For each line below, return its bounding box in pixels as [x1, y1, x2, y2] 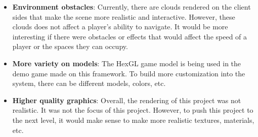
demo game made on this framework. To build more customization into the [12, 68, 245, 78]
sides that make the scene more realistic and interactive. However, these [12, 11, 235, 22]
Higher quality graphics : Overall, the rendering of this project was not [12, 95, 241, 105]
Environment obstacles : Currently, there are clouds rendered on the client [12, 2, 251, 12]
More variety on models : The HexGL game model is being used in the [12, 58, 241, 68]
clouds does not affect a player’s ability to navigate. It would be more [12, 21, 228, 32]
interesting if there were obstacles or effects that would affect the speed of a [12, 31, 247, 41]
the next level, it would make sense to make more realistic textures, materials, [12, 114, 254, 125]
